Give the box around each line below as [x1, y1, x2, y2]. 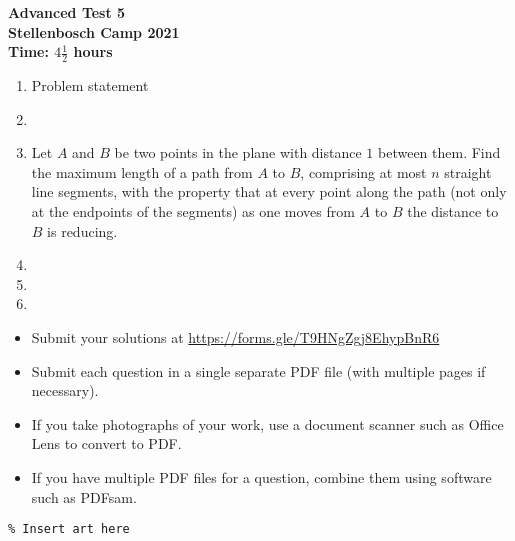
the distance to [407, 200, 499, 221]
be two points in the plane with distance [114, 142, 362, 163]
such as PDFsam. [31, 486, 137, 507]
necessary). [31, 380, 99, 401]
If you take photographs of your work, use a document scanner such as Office [31, 413, 504, 434]
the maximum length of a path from [31, 161, 253, 182]
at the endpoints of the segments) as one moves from [31, 200, 355, 221]
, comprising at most [300, 161, 427, 182]
